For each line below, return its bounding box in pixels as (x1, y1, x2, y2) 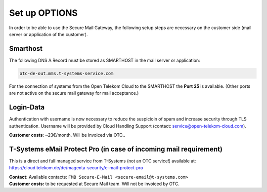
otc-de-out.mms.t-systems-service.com (19, 71, 114, 76)
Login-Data (9, 103, 44, 112)
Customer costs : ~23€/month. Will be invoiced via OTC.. (9, 132, 126, 138)
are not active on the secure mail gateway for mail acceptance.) (9, 90, 139, 96)
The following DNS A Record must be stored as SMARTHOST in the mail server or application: (9, 57, 200, 63)
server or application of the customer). (9, 31, 88, 37)
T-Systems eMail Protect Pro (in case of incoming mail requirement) (9, 145, 222, 153)
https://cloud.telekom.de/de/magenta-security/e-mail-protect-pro (9, 165, 143, 171)
